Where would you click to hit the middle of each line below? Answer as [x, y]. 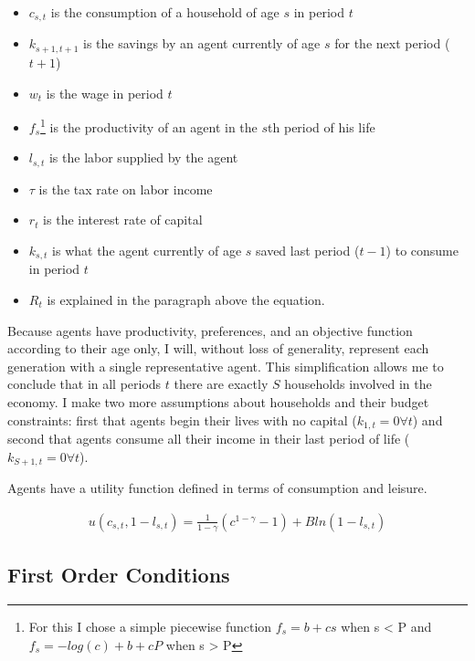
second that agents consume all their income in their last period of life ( [209, 439]
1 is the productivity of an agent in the [149, 126]
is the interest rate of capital [123, 220]
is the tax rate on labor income [126, 189]
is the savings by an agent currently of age [202, 43]
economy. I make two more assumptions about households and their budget [218, 402]
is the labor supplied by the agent [143, 157]
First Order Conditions [119, 575]
